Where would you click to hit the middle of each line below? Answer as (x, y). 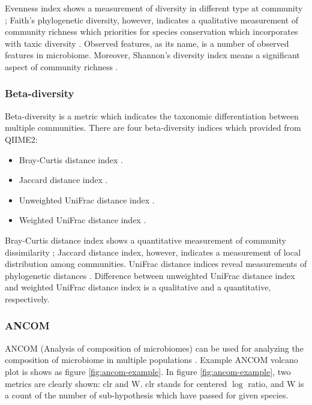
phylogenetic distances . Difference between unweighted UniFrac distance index (150, 275)
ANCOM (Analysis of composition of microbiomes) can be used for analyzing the (154, 348)
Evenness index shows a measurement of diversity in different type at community (154, 8)
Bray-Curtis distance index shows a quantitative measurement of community (145, 240)
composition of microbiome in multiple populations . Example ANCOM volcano (151, 360)
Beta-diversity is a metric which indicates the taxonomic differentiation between (152, 115)
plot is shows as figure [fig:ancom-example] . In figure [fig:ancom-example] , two (148, 371)
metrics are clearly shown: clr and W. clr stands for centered (116, 383)
